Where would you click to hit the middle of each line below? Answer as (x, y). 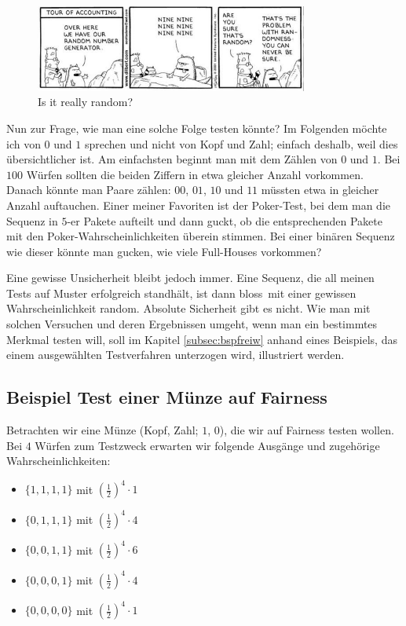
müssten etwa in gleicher (320, 190)
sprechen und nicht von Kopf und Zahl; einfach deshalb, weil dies (241, 143)
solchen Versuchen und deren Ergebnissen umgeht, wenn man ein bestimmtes (192, 324)
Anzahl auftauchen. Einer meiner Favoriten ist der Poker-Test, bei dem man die (198, 205)
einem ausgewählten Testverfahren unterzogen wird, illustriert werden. (176, 355)
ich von (24, 143)
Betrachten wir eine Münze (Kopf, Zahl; (102, 430)
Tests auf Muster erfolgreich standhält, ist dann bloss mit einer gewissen (181, 293)
